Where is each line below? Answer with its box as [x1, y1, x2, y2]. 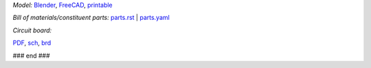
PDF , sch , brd [12, 38, 52, 47]
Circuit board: [12, 26, 52, 34]
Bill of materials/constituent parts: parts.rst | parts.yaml [12, 14, 170, 22]
